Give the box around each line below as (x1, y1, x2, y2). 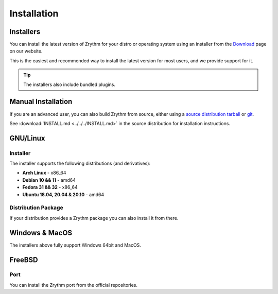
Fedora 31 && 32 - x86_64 (22, 184, 78, 191)
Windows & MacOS (9, 228, 73, 237)
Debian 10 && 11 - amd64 (22, 177, 76, 183)
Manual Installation (9, 97, 73, 106)
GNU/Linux (9, 134, 45, 143)
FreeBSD (9, 255, 38, 264)
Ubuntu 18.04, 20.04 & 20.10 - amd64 (22, 191, 105, 198)
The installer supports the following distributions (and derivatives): (9, 160, 151, 167)
